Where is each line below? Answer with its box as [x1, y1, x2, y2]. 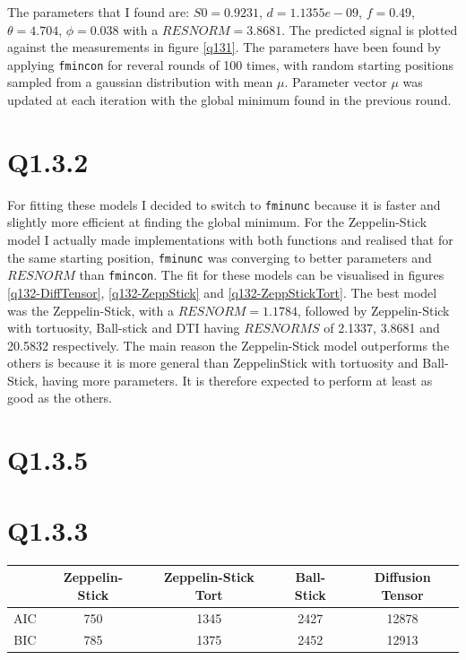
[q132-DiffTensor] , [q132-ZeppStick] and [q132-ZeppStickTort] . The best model [7, 282, 437, 301]
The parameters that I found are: [7, 3, 190, 21]
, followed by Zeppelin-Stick [297, 300, 450, 319]
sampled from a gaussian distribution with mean [7, 73, 273, 91]
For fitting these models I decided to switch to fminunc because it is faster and [7, 195, 441, 213]
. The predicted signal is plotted [281, 20, 458, 39]
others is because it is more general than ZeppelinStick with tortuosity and [7, 353, 419, 372]
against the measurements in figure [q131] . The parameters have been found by [7, 38, 441, 56]
